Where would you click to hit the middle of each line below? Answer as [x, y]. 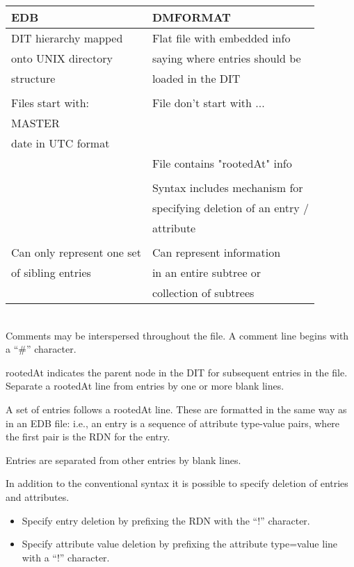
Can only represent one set [76, 252]
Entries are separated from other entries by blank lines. [123, 460]
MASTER [35, 123]
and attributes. [38, 496]
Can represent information [216, 252]
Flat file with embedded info [221, 38]
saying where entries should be [226, 58]
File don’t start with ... [208, 103]
